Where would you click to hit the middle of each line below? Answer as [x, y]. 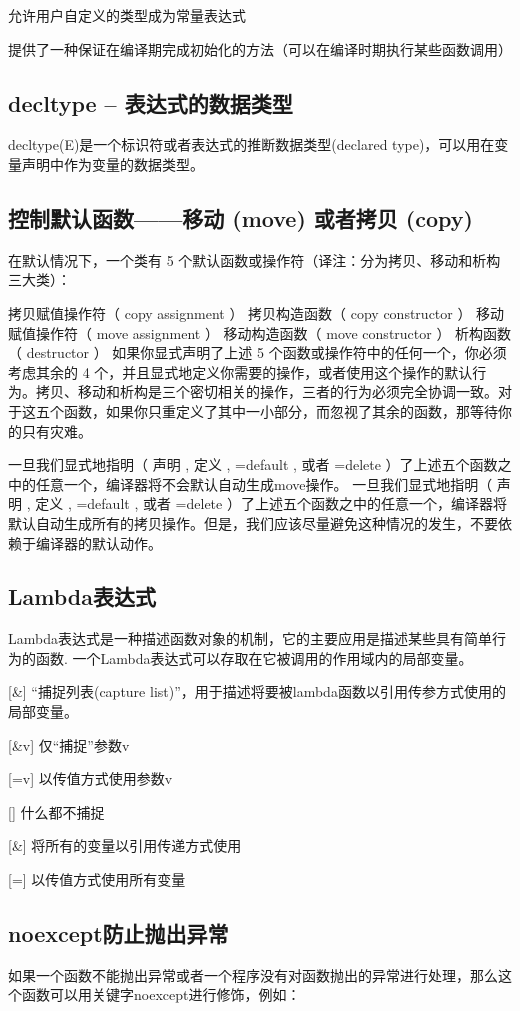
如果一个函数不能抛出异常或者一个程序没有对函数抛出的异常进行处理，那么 [253, 974]
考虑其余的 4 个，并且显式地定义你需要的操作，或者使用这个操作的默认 [240, 371]
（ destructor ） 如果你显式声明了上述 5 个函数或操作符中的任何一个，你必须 [257, 352]
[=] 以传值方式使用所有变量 [97, 879]
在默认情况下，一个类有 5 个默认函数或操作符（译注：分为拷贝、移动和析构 [254, 259]
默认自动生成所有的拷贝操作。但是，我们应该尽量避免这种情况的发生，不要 [253, 522]
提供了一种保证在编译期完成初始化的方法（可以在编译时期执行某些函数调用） [260, 48]
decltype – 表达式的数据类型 [150, 102]
